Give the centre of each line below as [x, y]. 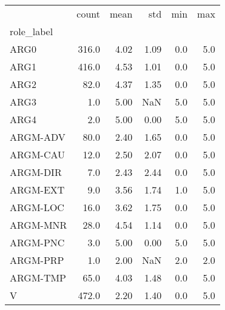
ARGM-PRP [37, 260]
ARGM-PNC [37, 242]
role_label [32, 31]
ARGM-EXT [37, 190]
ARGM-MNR [39, 225]
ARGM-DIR [36, 172]
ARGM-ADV [38, 137]
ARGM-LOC [37, 207]
